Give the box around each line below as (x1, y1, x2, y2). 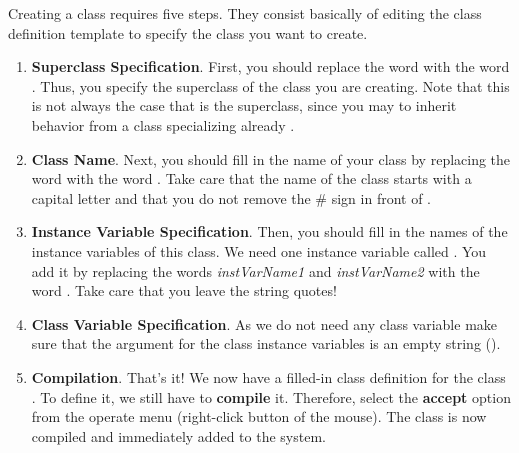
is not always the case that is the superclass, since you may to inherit (31, 95, 457, 116)
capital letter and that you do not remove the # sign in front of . (31, 187, 431, 208)
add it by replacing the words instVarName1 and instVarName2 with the (31, 260, 480, 281)
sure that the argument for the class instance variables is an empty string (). (31, 333, 501, 354)
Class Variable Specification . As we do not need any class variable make (31, 313, 498, 334)
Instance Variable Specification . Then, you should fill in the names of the (31, 221, 508, 242)
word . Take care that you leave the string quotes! (31, 280, 337, 301)
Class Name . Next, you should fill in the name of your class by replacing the (31, 148, 511, 169)
